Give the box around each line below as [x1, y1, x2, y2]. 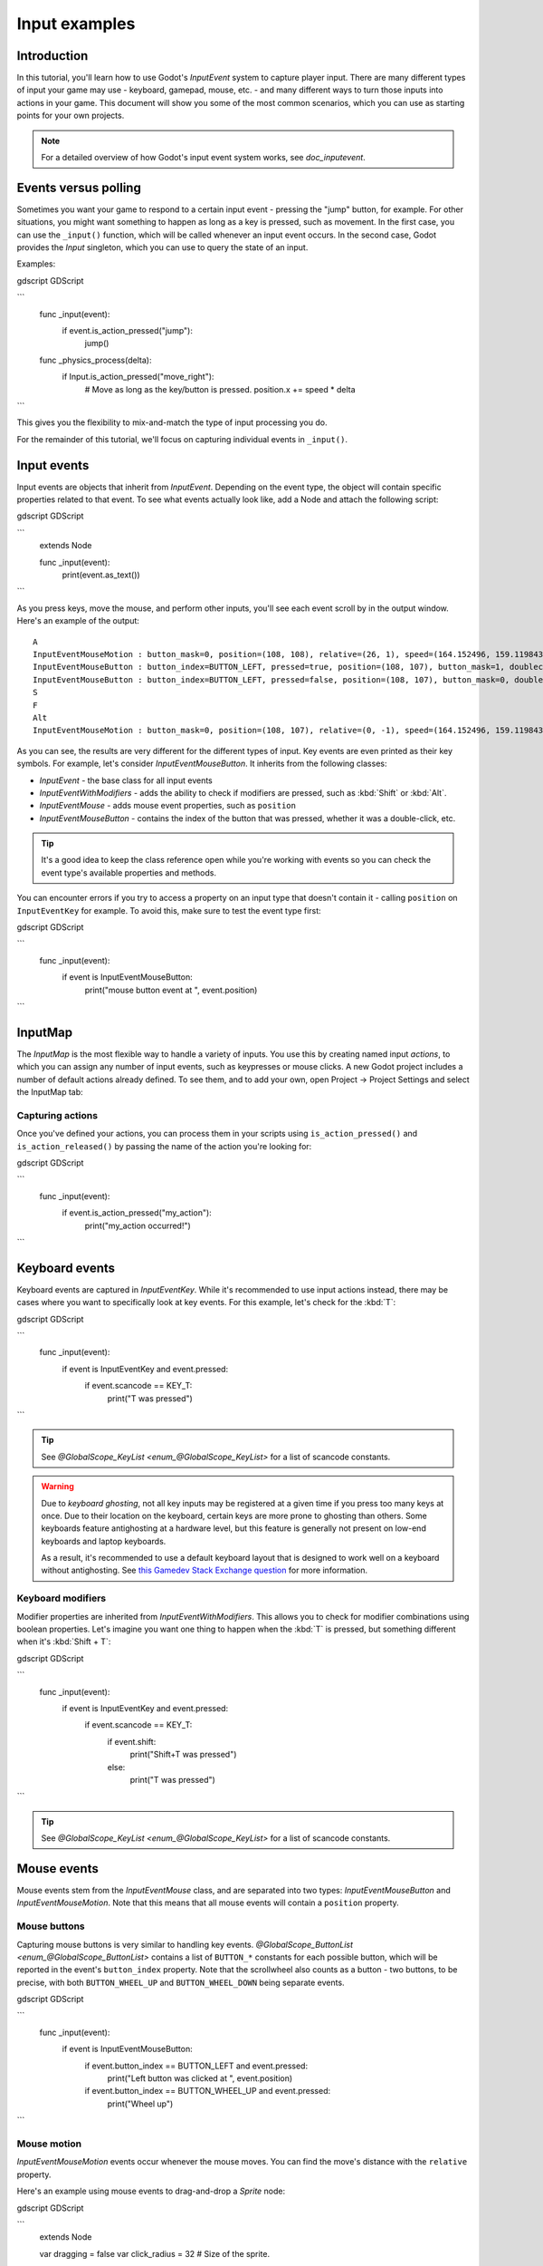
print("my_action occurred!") [84, 1220, 192, 1231]
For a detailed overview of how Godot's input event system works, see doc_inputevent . [41, 152, 366, 163]
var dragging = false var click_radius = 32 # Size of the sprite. [39, 2248, 271, 2259]
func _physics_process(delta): [39, 354, 152, 365]
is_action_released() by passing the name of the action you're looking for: [16, 1140, 312, 1151]
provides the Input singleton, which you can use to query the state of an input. [16, 242, 309, 253]
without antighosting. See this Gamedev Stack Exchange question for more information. [41, 1564, 368, 1576]
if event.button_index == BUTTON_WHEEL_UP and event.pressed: [84, 2086, 330, 2097]
